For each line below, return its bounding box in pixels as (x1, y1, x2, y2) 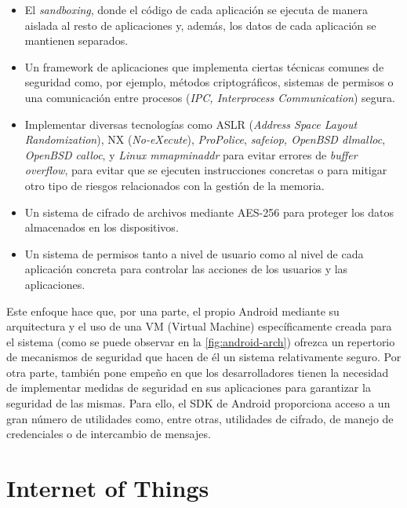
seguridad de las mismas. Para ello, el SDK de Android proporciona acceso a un (6, 395, 391, 411)
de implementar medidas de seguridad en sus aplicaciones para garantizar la (6, 379, 371, 396)
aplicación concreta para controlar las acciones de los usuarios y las (24, 261, 348, 277)
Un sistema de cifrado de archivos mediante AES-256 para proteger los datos (24, 203, 394, 220)
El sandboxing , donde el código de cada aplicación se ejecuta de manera (24, 2, 368, 17)
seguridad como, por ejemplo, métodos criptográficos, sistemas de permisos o (24, 74, 394, 90)
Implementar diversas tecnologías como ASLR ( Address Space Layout (24, 115, 358, 132)
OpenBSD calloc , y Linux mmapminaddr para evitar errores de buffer (24, 146, 358, 163)
